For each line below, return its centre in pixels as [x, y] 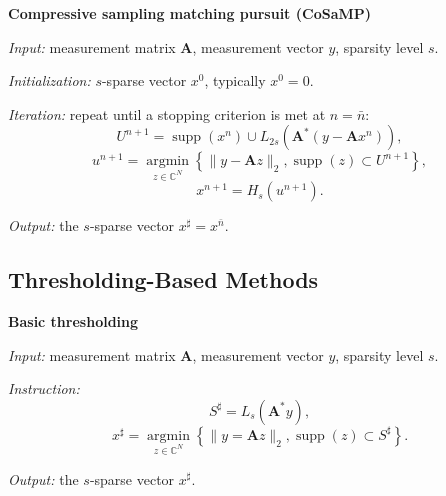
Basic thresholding [73, 320]
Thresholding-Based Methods [163, 279]
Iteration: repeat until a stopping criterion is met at [167, 113]
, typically [235, 80]
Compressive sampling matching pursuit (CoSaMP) [190, 13]
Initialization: [49, 80]
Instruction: [44, 388]
